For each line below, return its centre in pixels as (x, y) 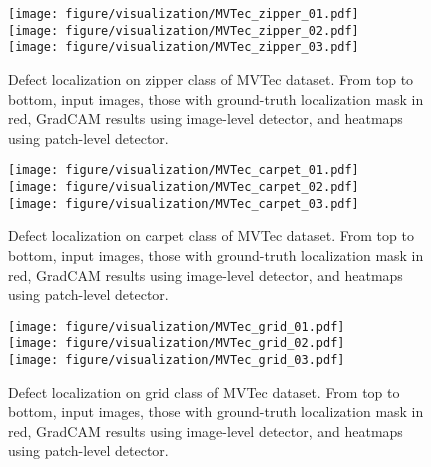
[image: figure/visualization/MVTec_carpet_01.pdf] (183, 170)
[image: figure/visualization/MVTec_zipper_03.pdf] (183, 47)
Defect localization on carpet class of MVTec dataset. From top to (211, 235)
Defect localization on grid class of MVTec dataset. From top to (204, 391)
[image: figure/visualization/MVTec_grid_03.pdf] (176, 360)
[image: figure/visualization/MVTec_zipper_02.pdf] (183, 30)
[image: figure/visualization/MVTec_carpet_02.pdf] (183, 187)
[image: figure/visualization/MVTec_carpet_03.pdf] (183, 203)
